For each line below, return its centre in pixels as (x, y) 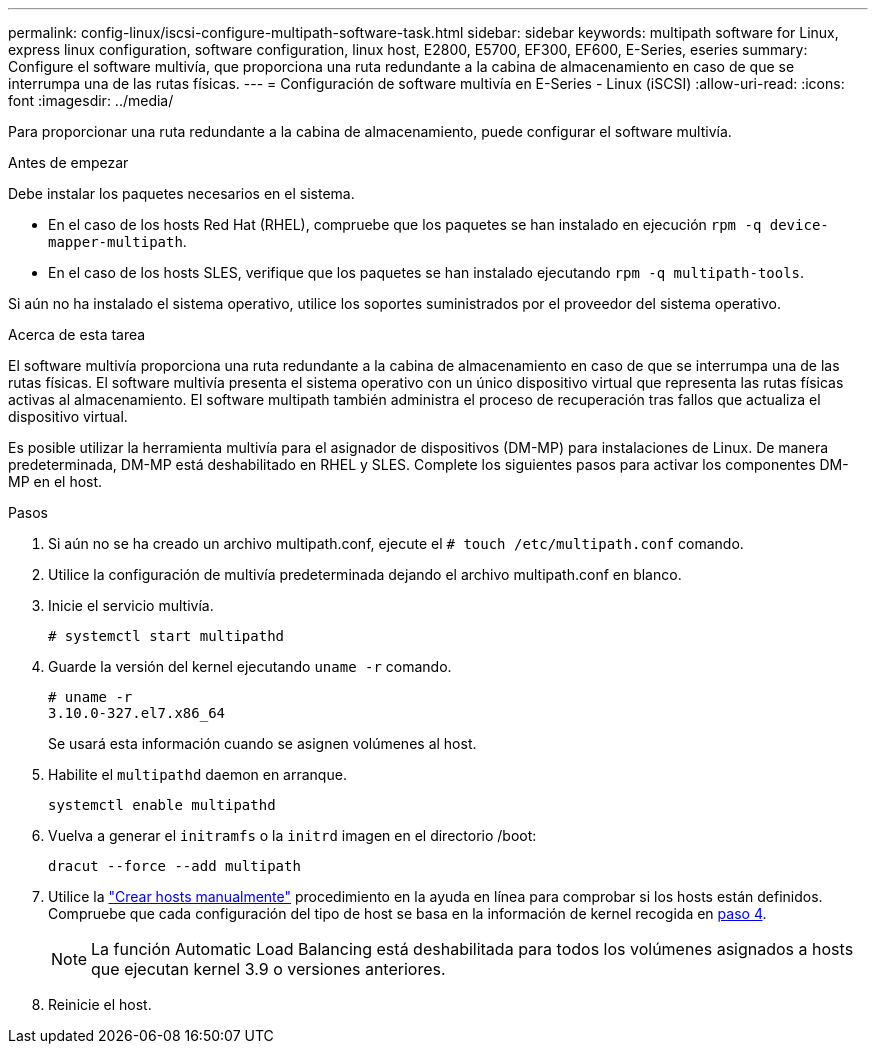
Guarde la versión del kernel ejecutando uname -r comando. (250, 666)
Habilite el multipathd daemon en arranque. (197, 774)
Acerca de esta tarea (77, 334)
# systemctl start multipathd (166, 636)
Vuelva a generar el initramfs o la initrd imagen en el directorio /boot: (292, 835)
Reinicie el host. (100, 1004)
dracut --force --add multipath (174, 866)
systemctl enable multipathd (162, 805)
